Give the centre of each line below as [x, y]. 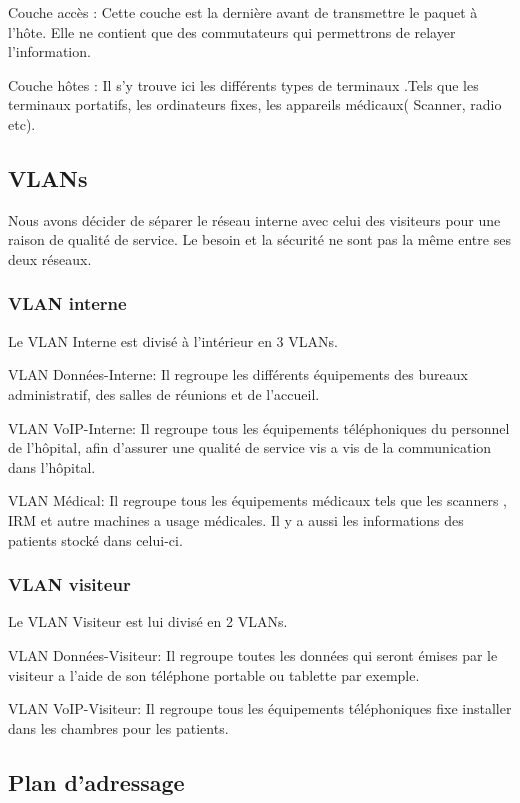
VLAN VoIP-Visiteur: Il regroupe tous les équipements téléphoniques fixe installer [260, 708]
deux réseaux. [50, 258]
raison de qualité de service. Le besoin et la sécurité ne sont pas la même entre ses [259, 239]
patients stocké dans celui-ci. [95, 539]
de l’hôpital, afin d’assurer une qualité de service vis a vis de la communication [250, 447]
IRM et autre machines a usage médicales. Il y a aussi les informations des [236, 519]
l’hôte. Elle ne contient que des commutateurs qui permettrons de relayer [232, 31]
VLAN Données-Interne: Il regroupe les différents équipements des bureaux [238, 374]
